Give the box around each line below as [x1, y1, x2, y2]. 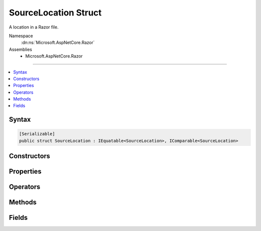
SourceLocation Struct [9, 7, 102, 18]
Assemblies [9, 46, 32, 52]
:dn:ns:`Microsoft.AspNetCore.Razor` [21, 40, 95, 45]
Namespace [9, 33, 33, 39]
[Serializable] [19, 131, 55, 137]
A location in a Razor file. [9, 24, 59, 30]
